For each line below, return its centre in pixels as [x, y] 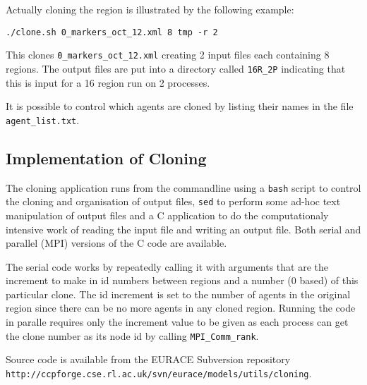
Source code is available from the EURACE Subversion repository [148, 359]
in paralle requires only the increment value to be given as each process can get [177, 322]
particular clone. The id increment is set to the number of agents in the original [178, 294]
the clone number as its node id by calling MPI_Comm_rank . [132, 335]
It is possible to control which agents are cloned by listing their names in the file [180, 106]
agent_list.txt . [43, 120]
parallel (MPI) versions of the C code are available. [116, 243]
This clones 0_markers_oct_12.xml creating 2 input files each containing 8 [168, 55]
